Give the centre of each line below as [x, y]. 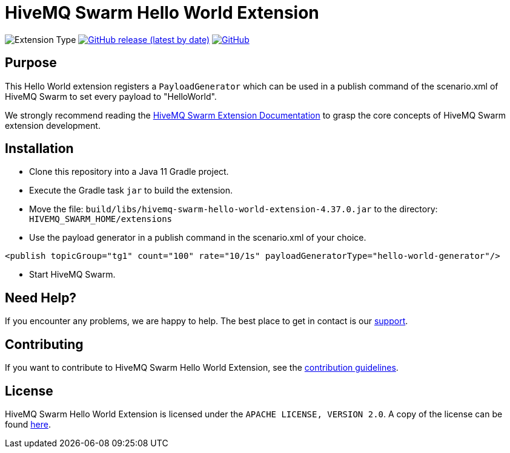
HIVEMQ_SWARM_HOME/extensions [101, 219]
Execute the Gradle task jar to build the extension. [131, 191]
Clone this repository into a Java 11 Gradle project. [129, 172]
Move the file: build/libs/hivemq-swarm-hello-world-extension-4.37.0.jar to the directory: [233, 209]
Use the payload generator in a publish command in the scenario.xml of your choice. [198, 238]
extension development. [53, 125]
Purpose [31, 63]
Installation [39, 149]
